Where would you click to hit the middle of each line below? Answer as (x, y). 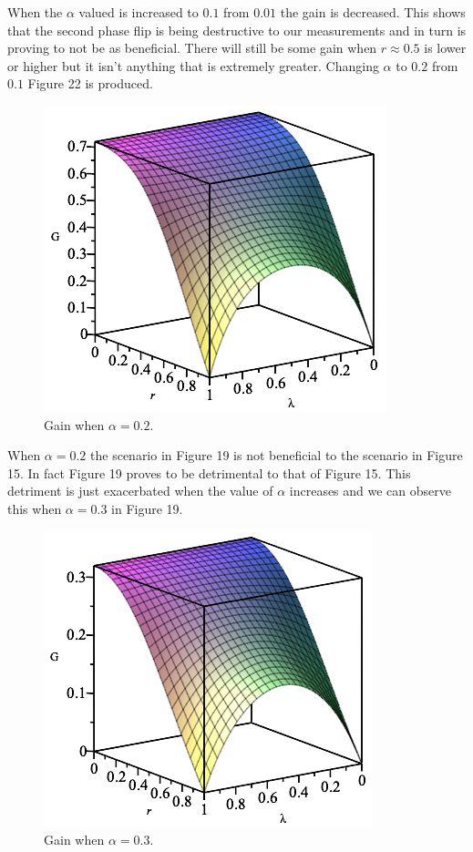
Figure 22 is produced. (90, 83)
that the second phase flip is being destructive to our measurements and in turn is (237, 30)
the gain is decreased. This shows (373, 12)
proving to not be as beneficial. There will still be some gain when (192, 48)
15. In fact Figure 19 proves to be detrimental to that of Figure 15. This (209, 472)
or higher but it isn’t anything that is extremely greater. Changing (193, 65)
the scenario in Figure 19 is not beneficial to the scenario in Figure (277, 455)
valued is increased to (139, 12)
